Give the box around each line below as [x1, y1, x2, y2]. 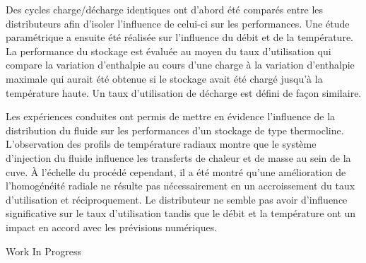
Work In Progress [6, 243, 82, 258]
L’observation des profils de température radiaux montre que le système [6, 136, 317, 151]
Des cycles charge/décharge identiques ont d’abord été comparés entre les [6, 2, 324, 16]
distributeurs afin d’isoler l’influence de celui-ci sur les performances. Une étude [6, 16, 350, 30]
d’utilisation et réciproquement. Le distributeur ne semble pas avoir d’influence [6, 192, 348, 206]
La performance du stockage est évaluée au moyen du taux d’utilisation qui [6, 43, 331, 58]
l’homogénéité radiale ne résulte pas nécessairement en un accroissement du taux [6, 178, 355, 193]
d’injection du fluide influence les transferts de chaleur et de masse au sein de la [6, 150, 351, 165]
